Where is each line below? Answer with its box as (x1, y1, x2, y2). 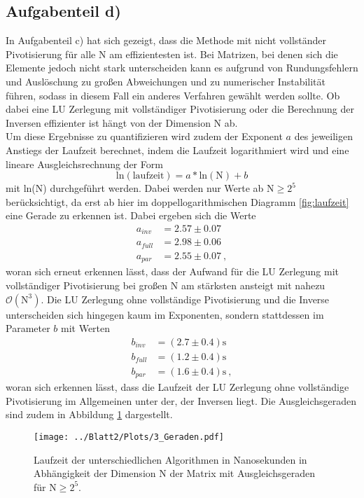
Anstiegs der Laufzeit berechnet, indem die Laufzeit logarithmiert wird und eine (6, 142, 349, 157)
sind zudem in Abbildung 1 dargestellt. (6, 407, 173, 422)
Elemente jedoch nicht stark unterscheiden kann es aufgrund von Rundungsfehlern (6, 60, 358, 75)
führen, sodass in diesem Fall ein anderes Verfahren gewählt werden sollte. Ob (6, 88, 340, 102)
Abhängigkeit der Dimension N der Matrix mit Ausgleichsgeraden (34, 466, 315, 480)
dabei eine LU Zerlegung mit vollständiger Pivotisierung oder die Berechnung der (6, 102, 354, 116)
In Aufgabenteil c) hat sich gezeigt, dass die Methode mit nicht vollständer (6, 33, 327, 48)
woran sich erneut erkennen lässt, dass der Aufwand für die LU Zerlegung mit (6, 264, 339, 279)
